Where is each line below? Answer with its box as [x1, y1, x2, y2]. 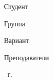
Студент [4, 1, 28, 11]
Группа [4, 18, 25, 28]
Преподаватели [4, 52, 49, 62]
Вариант [4, 35, 29, 46]
